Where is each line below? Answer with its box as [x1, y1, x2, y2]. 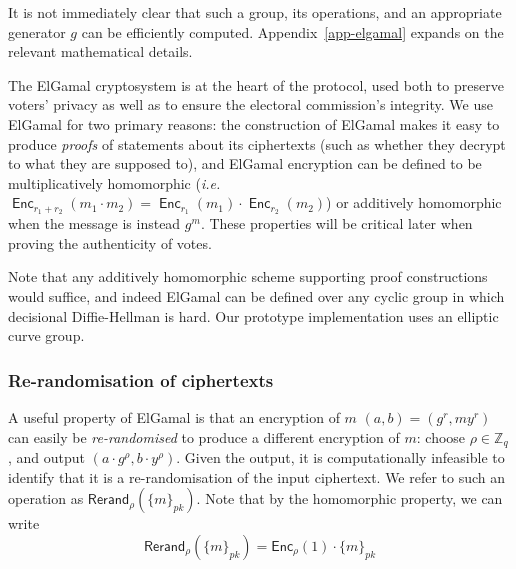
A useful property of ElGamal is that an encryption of [8, 406, 340, 427]
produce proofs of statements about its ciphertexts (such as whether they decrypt [8, 133, 506, 154]
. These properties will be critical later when [200, 213, 473, 234]
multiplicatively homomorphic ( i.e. [8, 172, 221, 193]
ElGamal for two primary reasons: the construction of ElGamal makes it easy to [8, 113, 500, 134]
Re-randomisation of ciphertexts [8, 367, 274, 392]
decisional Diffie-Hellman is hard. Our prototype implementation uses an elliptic [8, 305, 499, 326]
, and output [8, 447, 86, 468]
